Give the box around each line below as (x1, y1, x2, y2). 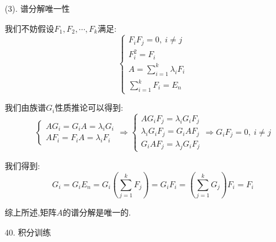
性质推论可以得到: (55, 101, 124, 114)
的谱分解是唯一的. (62, 206, 131, 218)
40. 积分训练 (5, 226, 51, 238)
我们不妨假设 (5, 22, 54, 34)
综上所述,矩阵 (5, 206, 56, 218)
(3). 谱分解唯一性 (5, 2, 70, 14)
